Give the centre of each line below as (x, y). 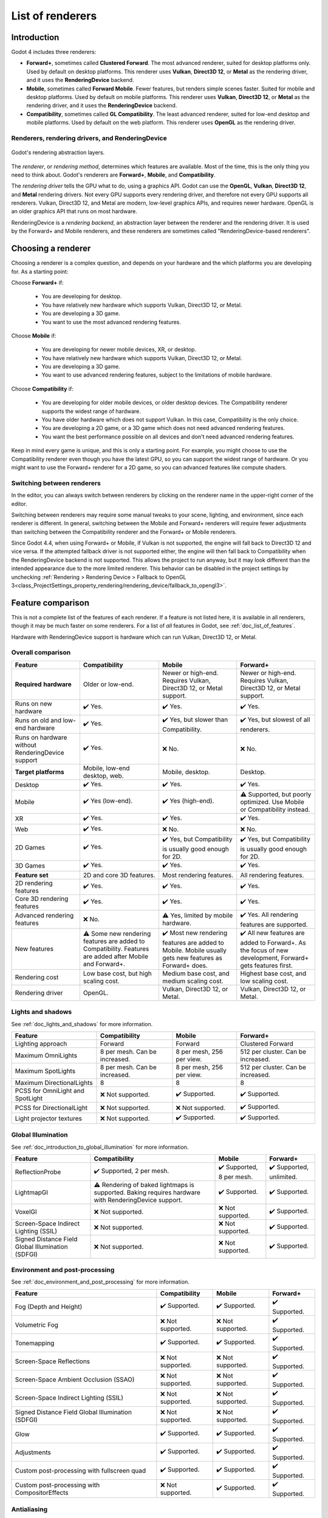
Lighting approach (41, 1043)
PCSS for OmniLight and (50, 1091)
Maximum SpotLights (45, 1071)
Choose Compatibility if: (43, 389)
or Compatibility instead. (275, 809)
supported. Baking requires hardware (147, 1193)
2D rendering (34, 883)
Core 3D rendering (42, 899)
